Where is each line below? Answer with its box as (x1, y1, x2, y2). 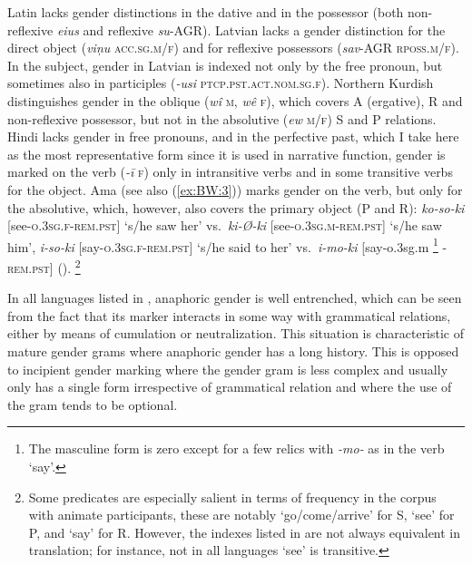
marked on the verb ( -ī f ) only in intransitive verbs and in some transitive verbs (7, 162, 453, 181)
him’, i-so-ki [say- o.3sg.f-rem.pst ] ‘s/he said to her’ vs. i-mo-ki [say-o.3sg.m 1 (7, 234, 438, 256)
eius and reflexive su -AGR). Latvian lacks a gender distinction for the (56, 20, 446, 39)
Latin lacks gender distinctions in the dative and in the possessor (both (7, 3, 404, 21)
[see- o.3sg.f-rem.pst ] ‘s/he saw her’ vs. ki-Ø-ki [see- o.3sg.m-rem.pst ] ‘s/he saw (7, 216, 442, 235)
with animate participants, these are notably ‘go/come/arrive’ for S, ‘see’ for (28, 505, 455, 524)
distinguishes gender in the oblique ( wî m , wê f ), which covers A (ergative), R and (7, 91, 463, 110)
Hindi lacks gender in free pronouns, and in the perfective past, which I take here (7, 127, 459, 146)
